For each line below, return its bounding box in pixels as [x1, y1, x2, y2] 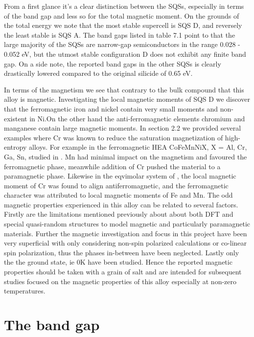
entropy [4, 142, 27, 152]
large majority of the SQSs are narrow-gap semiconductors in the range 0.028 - [4, 39, 240, 49]
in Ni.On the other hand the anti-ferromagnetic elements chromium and [29, 113, 245, 123]
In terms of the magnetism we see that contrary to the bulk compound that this [4, 84, 244, 94]
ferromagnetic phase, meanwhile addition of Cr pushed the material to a [4, 161, 221, 171]
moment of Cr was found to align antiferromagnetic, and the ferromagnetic [4, 180, 229, 190]
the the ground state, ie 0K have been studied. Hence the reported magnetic [4, 257, 232, 267]
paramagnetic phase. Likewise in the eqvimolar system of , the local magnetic [4, 171, 236, 181]
